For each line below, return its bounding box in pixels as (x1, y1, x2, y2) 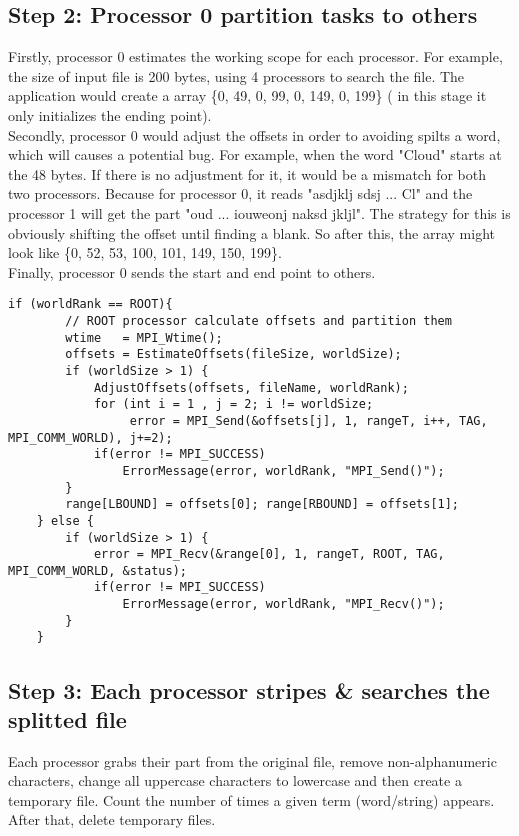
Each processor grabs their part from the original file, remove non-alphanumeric (8, 750, 497, 771)
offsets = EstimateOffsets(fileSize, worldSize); (65, 347, 402, 362)
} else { (36, 513, 94, 528)
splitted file (8, 703, 127, 734)
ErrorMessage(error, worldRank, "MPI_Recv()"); (122, 597, 445, 612)
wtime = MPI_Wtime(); (65, 330, 223, 345)
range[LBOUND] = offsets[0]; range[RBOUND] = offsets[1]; (65, 497, 460, 512)
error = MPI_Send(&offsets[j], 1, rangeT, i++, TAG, (129, 413, 488, 428)
